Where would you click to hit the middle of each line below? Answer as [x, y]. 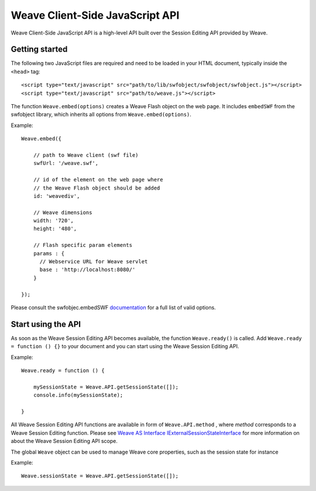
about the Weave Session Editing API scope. [64, 441]
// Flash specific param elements [83, 245]
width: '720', [54, 221]
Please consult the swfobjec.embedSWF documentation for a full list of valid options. [113, 308]
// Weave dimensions [63, 212]
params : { [49, 253]
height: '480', [55, 229]
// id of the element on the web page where [98, 180]
